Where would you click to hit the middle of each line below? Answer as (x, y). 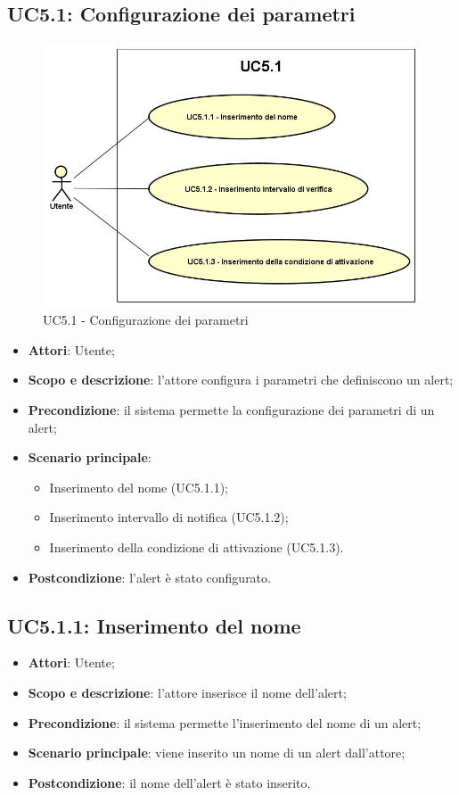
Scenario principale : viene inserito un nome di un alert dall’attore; (217, 753)
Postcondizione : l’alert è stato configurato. (149, 577)
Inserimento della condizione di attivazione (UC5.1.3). (197, 547)
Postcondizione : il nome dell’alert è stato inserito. (169, 782)
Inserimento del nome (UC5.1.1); (139, 487)
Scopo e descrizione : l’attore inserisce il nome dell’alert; (187, 692)
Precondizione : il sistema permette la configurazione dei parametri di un (231, 409)
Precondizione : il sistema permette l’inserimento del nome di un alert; (225, 722)
